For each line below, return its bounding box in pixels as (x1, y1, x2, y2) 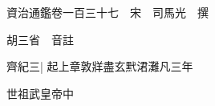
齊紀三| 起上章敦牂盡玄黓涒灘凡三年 (6, 58, 193, 75)
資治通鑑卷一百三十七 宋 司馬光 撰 (6, 4, 209, 20)
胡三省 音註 (6, 31, 74, 47)
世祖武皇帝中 (6, 84, 74, 101)
